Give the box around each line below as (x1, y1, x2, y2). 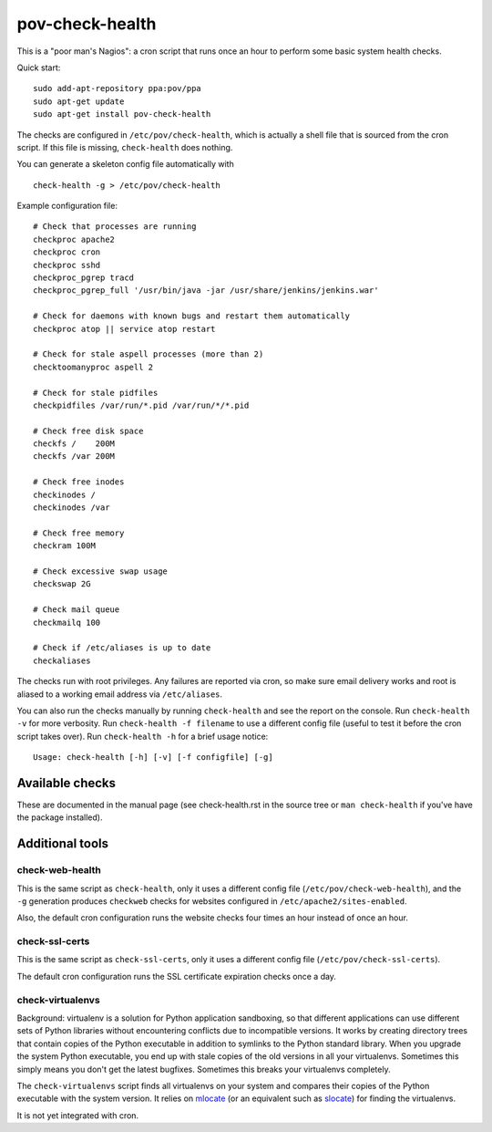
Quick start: (16, 62, 61, 73)
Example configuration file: (16, 201, 118, 212)
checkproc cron (33, 247, 101, 257)
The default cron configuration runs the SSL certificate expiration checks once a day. (16, 971, 337, 981)
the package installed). (16, 812, 103, 823)
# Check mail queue (33, 605, 120, 615)
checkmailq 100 (33, 617, 101, 628)
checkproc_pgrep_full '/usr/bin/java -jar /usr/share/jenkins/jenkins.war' (33, 286, 379, 296)
